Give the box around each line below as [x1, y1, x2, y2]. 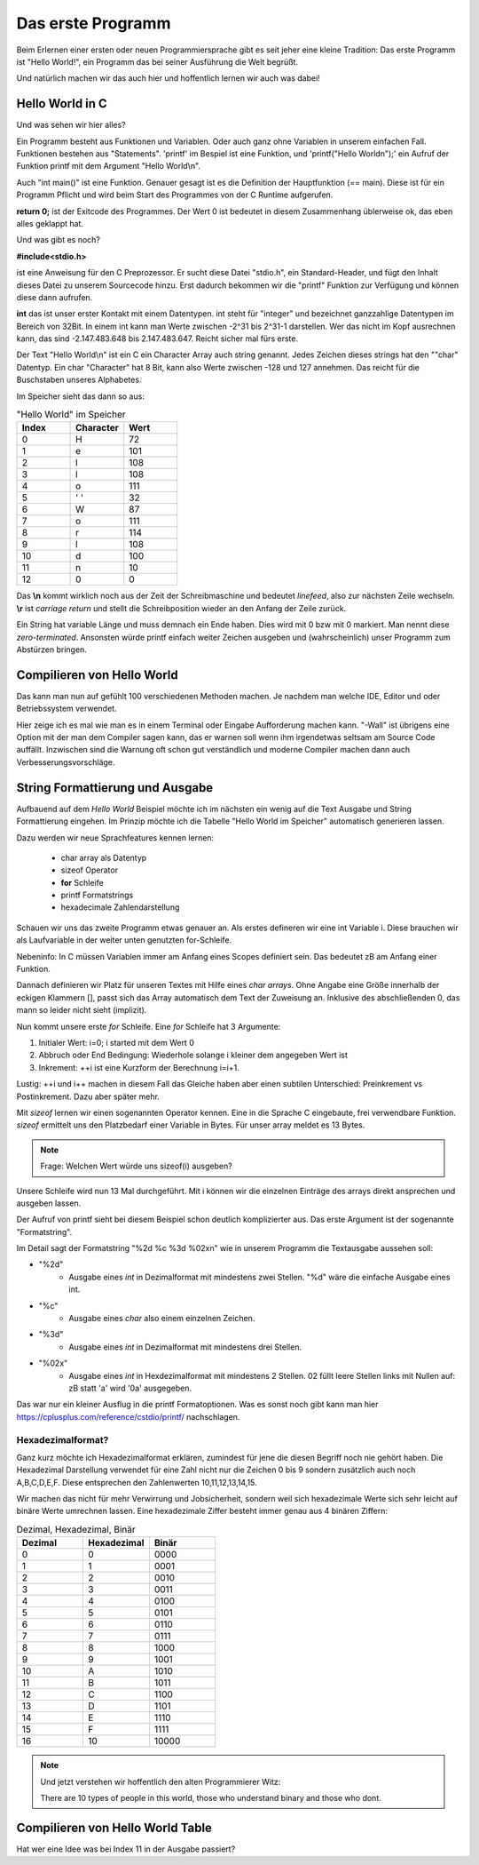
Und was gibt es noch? [16, 235, 101, 245]
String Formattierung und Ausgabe [16, 780, 214, 795]
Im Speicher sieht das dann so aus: [16, 391, 145, 402]
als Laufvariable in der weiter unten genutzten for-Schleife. [16, 935, 232, 945]
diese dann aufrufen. [16, 291, 93, 302]
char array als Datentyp [60, 852, 147, 863]
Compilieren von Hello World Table [16, 1820, 213, 1835]
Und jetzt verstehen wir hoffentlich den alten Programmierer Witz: [40, 1776, 281, 1787]
